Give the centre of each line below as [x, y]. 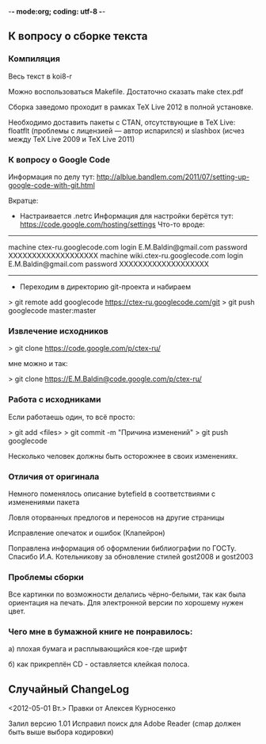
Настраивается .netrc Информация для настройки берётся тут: [126, 216]
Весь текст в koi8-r [40, 76]
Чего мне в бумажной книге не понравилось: [101, 631]
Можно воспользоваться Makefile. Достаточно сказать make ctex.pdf [126, 91]
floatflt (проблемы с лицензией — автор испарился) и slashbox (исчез [126, 131]
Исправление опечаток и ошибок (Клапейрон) [87, 532]
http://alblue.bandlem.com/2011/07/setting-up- [173, 177]
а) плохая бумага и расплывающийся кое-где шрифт [98, 649]
